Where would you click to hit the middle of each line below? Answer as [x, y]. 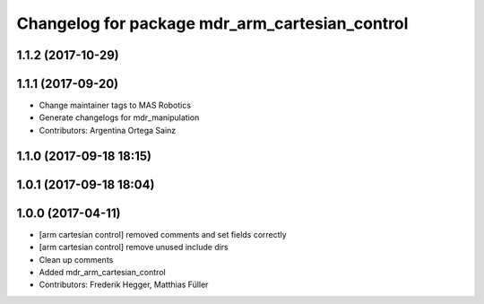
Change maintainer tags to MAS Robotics [115, 105]
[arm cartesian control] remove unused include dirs [134, 248]
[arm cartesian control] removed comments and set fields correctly [163, 234]
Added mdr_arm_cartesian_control [102, 272]
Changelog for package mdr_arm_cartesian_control [212, 23]
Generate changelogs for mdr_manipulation [119, 117]
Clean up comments [76, 259]
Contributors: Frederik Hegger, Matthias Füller [124, 285]
